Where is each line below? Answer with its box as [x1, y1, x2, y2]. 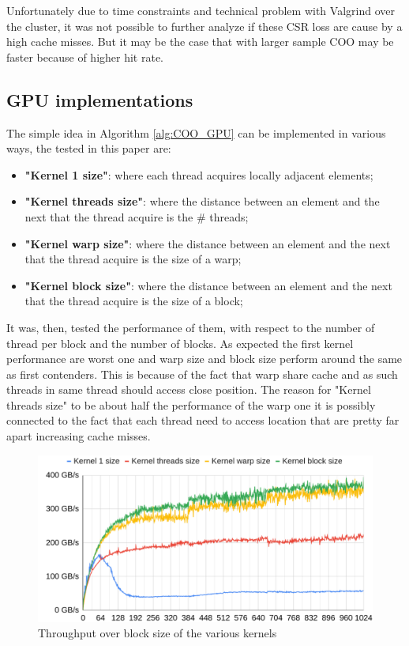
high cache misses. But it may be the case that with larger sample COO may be [6, 33, 394, 50]
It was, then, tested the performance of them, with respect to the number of [6, 319, 375, 335]
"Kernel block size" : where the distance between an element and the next [24, 277, 392, 293]
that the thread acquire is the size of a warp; [24, 251, 242, 267]
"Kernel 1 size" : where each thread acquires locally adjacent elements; [24, 166, 373, 183]
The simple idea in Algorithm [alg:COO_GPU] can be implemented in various [6, 124, 386, 141]
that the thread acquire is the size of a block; [24, 293, 243, 309]
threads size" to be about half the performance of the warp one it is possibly [6, 396, 376, 413]
